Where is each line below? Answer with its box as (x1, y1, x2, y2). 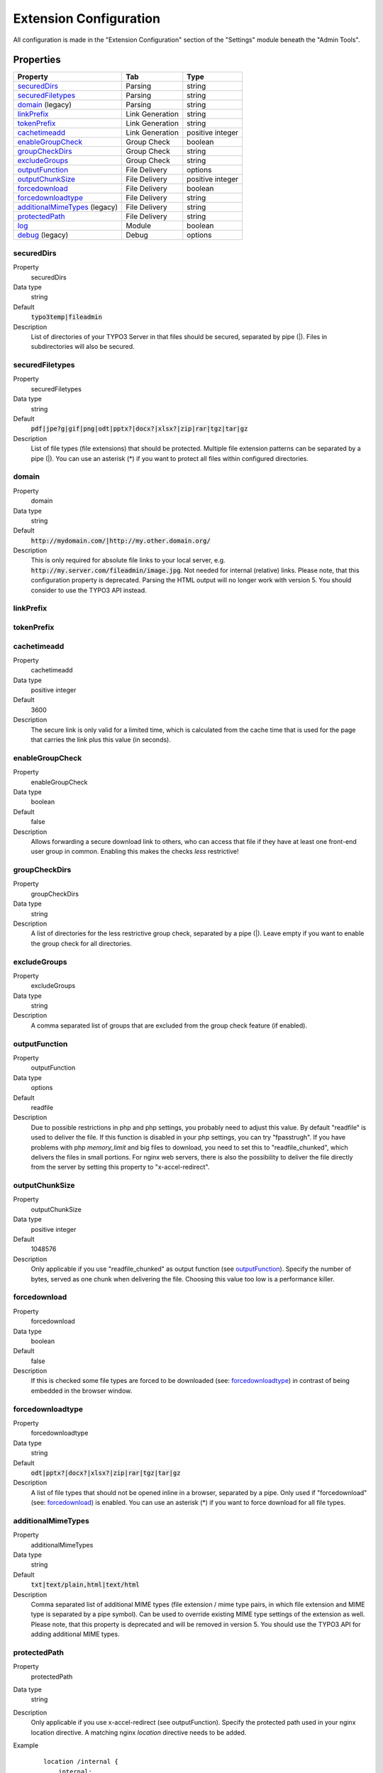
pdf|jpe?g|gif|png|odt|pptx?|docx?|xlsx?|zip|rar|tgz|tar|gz (30, 425, 248, 433)
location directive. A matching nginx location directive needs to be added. (30, 1728, 247, 1737)
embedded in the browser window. (30, 1386, 133, 1395)
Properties (13, 54, 61, 66)
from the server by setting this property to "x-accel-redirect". (30, 1163, 210, 1172)
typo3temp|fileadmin (30, 313, 103, 321)
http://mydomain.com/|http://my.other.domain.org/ (30, 536, 211, 545)
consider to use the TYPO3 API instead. (30, 586, 147, 594)
